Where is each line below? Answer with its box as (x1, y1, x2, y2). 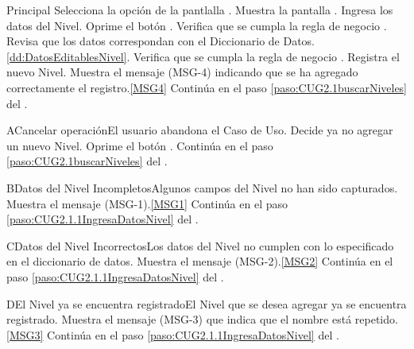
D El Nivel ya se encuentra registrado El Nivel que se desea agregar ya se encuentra (6, 295, 407, 312)
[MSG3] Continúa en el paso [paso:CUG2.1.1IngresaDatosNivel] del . (6, 326, 339, 343)
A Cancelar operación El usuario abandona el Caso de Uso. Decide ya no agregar (6, 122, 393, 138)
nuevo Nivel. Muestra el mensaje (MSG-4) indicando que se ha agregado (6, 64, 358, 80)
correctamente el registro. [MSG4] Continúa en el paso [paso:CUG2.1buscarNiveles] (6, 79, 408, 95)
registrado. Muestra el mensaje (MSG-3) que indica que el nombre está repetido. (6, 311, 398, 328)
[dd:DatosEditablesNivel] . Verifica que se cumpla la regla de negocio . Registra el (6, 48, 400, 64)
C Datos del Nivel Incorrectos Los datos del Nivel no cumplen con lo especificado (6, 237, 394, 254)
